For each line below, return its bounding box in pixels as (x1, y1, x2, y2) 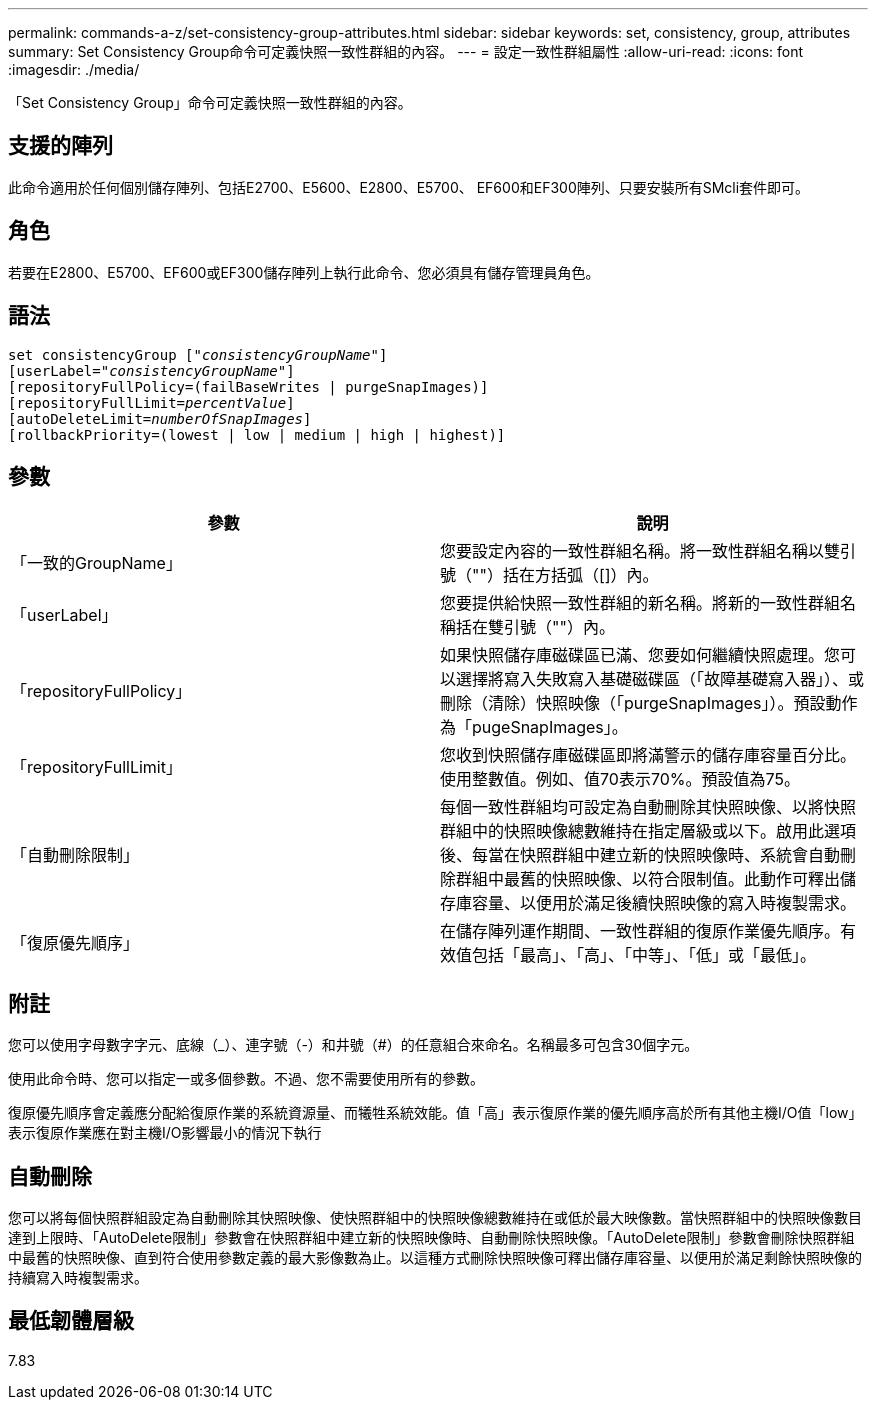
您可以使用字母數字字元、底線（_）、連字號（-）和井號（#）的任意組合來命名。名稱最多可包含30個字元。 (8, 1036, 699, 1054)
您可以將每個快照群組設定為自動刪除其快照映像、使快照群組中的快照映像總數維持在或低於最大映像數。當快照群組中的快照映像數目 (8, 1209, 862, 1227)
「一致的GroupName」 (11, 553, 182, 574)
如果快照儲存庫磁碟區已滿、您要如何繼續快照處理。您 (440, 645, 841, 666)
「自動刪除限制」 (11, 845, 140, 866)
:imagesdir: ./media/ (8, 61, 140, 78)
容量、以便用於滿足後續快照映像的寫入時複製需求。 (472, 893, 857, 914)
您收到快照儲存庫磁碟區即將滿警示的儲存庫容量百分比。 (440, 745, 857, 766)
